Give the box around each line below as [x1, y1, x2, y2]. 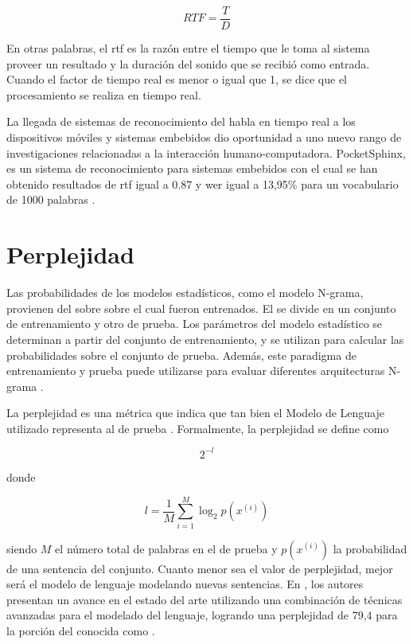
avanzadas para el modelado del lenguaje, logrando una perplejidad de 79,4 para [6, 607, 398, 623]
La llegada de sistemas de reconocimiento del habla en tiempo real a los [6, 113, 356, 130]
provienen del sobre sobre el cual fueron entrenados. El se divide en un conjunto [6, 299, 396, 316]
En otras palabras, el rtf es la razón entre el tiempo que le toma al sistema [6, 40, 370, 57]
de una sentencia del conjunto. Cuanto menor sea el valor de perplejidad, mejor [6, 560, 393, 576]
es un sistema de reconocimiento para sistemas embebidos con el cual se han [6, 160, 378, 177]
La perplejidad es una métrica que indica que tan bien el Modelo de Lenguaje [6, 404, 385, 421]
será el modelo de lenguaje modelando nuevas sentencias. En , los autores [6, 576, 364, 592]
